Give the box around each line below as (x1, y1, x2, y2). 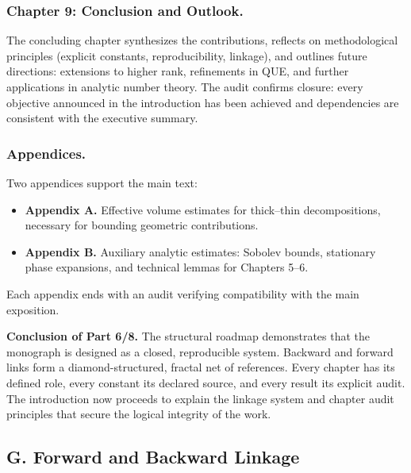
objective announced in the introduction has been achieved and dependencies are (6, 94, 399, 110)
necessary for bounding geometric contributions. (25, 217, 259, 233)
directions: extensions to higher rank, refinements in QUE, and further (6, 63, 349, 79)
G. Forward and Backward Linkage (6, 444, 300, 469)
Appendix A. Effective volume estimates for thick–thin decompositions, (25, 201, 381, 217)
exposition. (6, 301, 60, 317)
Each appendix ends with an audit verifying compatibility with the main (6, 285, 359, 302)
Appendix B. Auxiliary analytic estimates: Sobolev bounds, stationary (25, 243, 376, 260)
